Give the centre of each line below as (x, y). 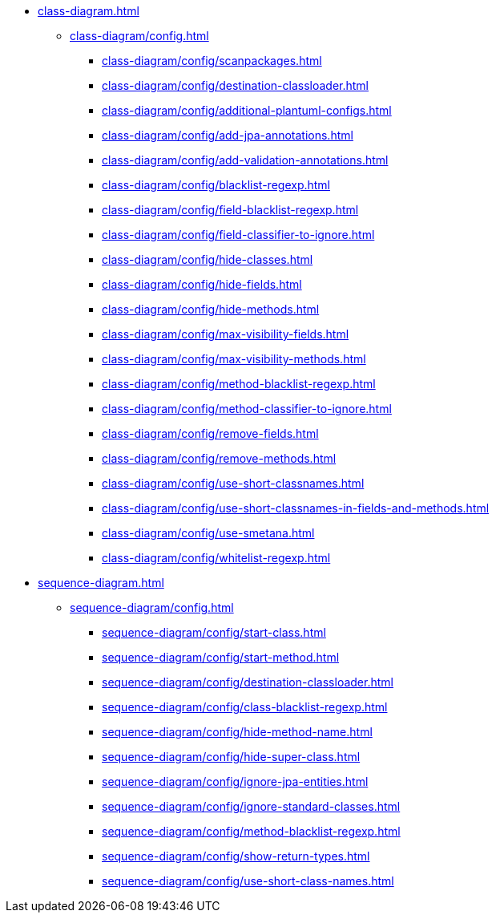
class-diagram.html (89, 11)
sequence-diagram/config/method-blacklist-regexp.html (251, 831)
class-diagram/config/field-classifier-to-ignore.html (238, 235)
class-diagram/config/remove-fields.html (210, 433)
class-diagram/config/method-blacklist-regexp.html (239, 384)
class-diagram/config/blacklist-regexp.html (216, 185)
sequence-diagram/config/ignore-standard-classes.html (251, 806)
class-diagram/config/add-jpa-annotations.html (228, 135)
